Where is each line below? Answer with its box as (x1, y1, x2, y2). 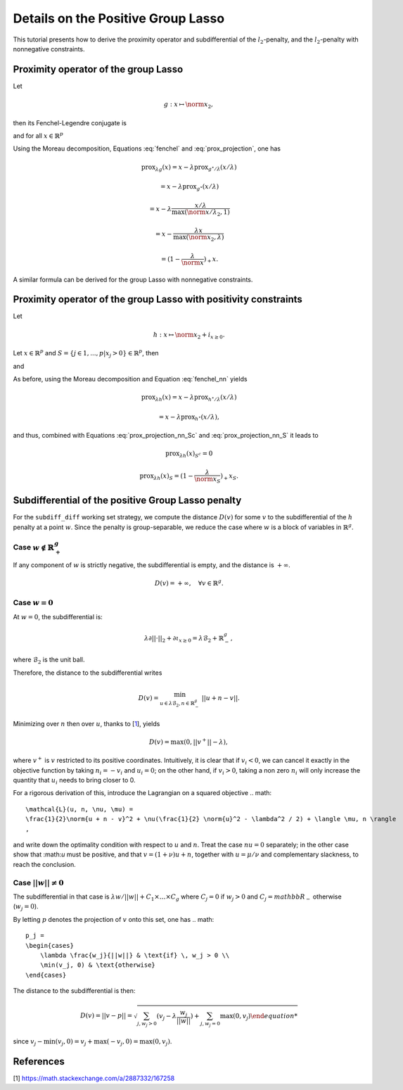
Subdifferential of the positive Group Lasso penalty (13, 495, 242, 507)
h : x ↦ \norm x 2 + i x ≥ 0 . (153, 331, 225, 341)
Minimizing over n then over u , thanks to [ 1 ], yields (13, 719, 160, 728)
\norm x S (194, 475, 221, 485)
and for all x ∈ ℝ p (13, 131, 63, 140)
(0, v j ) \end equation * (233, 1012, 298, 1022)
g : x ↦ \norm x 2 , (163, 101, 214, 110)
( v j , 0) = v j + (55, 1037, 93, 1047)
